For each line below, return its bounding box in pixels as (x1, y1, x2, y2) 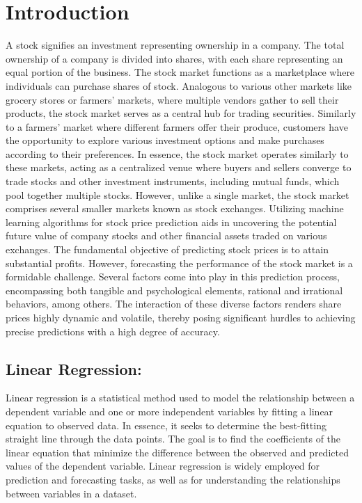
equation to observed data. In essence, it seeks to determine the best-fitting (6, 417, 326, 432)
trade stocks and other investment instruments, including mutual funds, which (6, 174, 340, 189)
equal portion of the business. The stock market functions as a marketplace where (6, 65, 355, 79)
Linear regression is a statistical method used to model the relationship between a (6, 390, 355, 405)
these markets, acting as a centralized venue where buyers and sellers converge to (6, 160, 352, 175)
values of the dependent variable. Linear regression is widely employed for (6, 458, 320, 473)
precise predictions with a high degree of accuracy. (6, 324, 220, 338)
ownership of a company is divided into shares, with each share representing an (6, 51, 343, 65)
